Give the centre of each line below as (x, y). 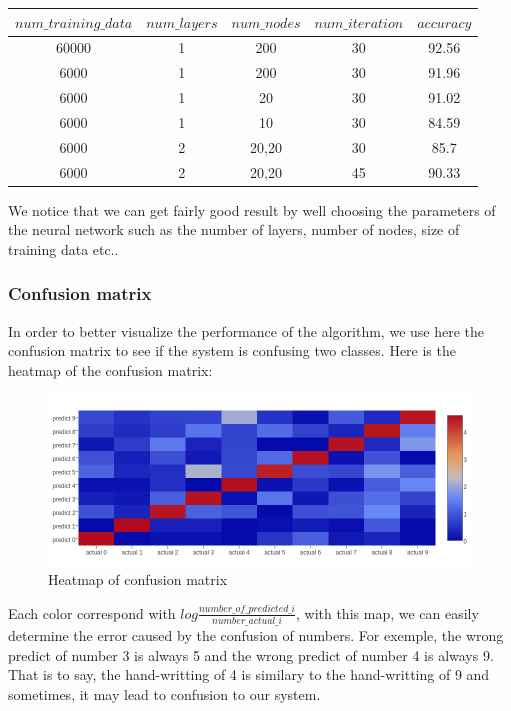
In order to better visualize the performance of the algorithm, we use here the (246, 330)
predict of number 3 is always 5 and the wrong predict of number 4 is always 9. (251, 654)
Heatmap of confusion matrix (138, 579)
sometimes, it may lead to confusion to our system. (164, 693)
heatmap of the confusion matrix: (110, 369)
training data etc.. (63, 248)
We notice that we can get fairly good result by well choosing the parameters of (252, 209)
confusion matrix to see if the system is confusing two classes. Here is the (232, 350)
